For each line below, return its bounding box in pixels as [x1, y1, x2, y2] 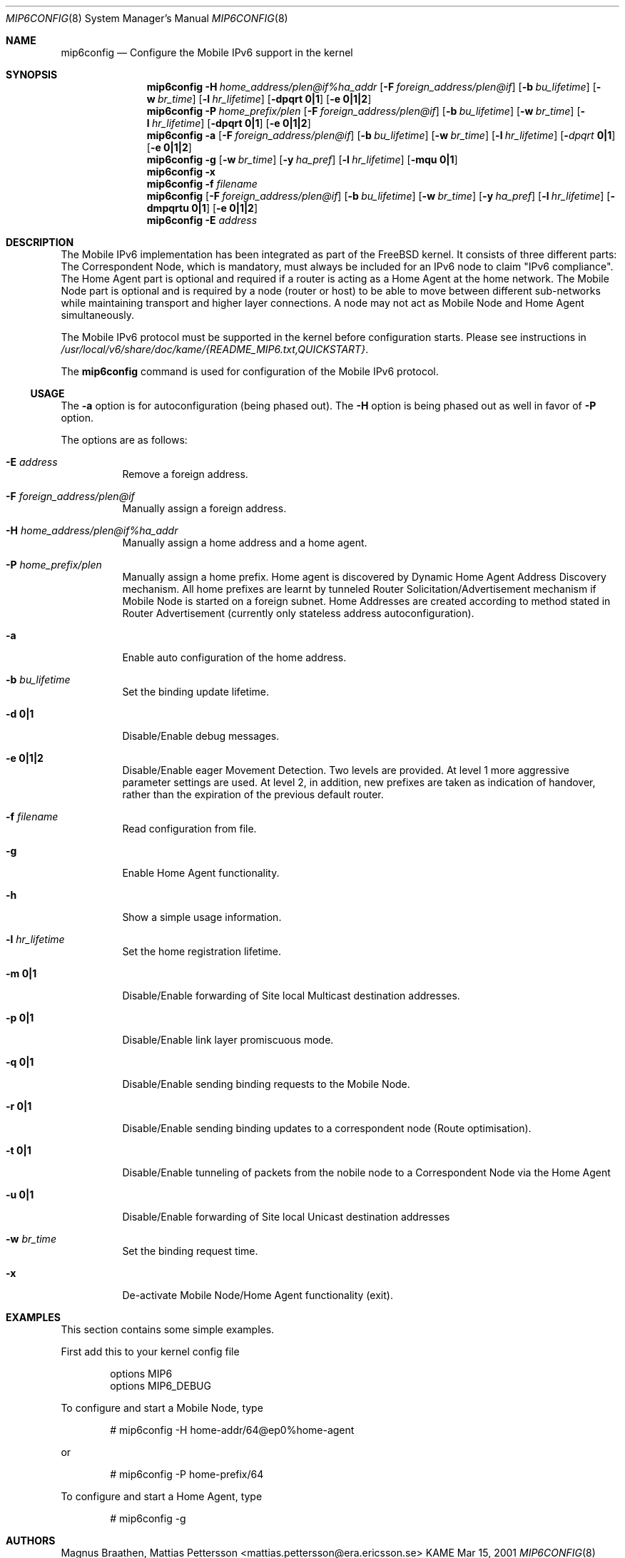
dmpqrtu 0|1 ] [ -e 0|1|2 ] [146, 202, 258, 214]
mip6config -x [146, 166, 215, 178]
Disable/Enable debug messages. [122, 730, 280, 742]
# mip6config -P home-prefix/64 [110, 1468, 264, 1480]
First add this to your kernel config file [61, 1345, 240, 1358]
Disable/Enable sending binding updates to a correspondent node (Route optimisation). [122, 1122, 532, 1134]
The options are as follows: [61, 434, 188, 446]
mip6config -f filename [146, 178, 258, 190]
